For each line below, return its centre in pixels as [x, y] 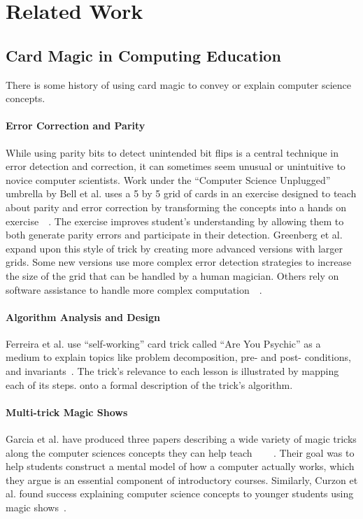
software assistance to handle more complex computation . [134, 289]
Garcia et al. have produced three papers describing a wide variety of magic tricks [181, 439]
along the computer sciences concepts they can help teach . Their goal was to [180, 452]
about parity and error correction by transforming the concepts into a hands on [176, 207]
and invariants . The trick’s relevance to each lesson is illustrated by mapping [172, 371]
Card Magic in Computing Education [143, 55]
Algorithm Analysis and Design [83, 317]
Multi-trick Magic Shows [67, 412]
